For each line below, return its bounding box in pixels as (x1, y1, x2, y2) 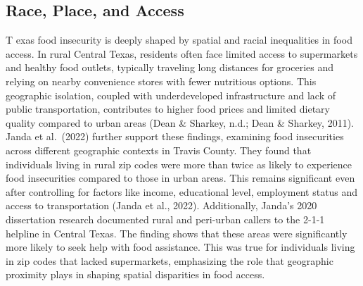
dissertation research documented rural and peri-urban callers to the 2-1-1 (6, 211, 325, 226)
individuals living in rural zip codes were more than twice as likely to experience (6, 156, 352, 171)
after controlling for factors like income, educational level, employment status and (6, 184, 358, 199)
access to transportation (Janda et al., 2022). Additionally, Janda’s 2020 (6, 198, 317, 213)
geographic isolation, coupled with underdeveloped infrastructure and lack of (6, 87, 336, 102)
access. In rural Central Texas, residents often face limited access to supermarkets (6, 46, 358, 61)
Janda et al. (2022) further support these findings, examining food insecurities (6, 129, 344, 144)
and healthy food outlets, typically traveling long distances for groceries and (6, 60, 334, 75)
